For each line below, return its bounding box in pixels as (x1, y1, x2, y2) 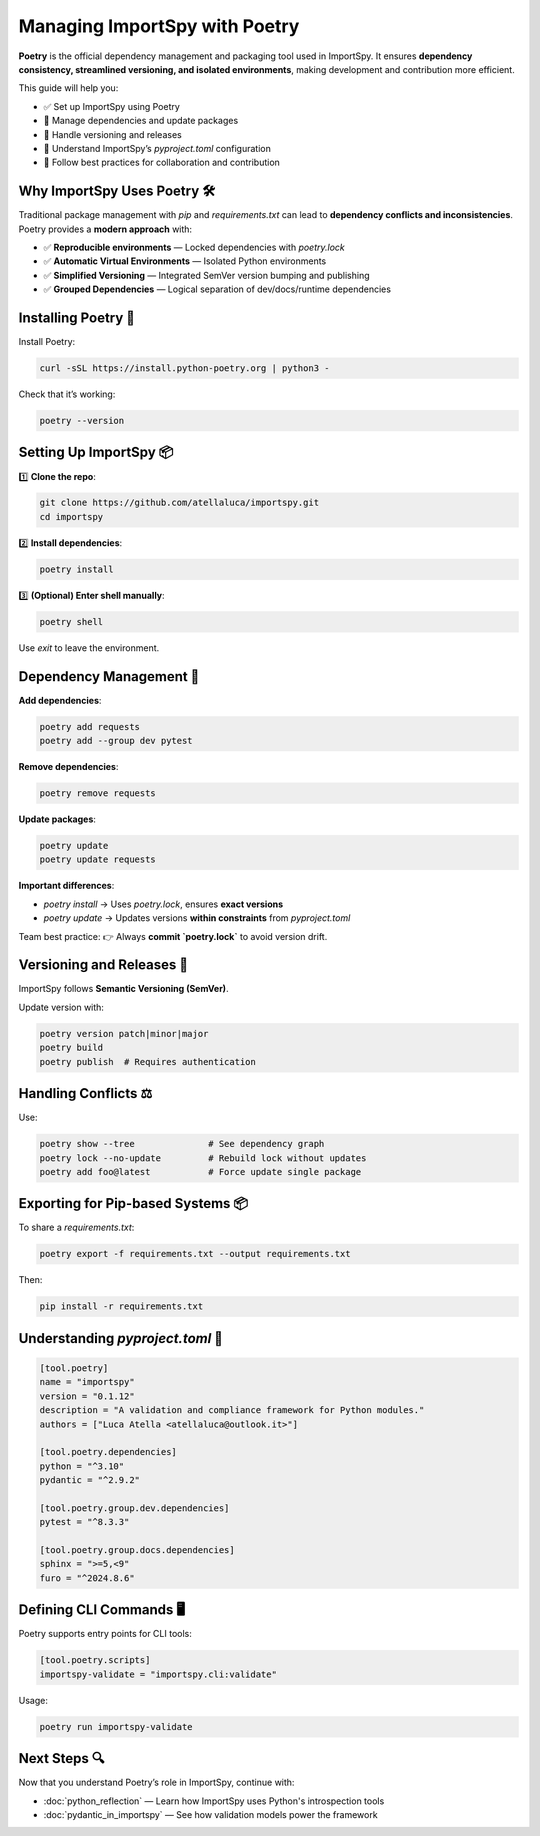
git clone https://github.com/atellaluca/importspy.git (39, 497, 320, 509)
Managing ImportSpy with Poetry (18, 15, 300, 37)
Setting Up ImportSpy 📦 (18, 444, 174, 461)
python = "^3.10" (39, 1460, 125, 1472)
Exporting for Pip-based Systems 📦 (18, 1195, 249, 1212)
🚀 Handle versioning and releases (43, 128, 182, 140)
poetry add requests (39, 721, 140, 732)
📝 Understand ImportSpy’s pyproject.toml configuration (43, 142, 272, 154)
